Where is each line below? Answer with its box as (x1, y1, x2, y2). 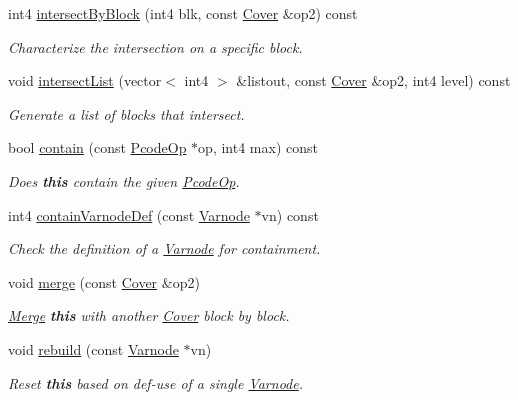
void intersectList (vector (8, 70, 162, 91)
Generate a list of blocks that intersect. (8, 103, 245, 124)
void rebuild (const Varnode (8, 338, 179, 359)
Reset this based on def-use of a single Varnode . (8, 372, 303, 393)
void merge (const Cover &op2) (8, 271, 200, 292)
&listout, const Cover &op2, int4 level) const (236, 70, 511, 91)
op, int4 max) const (198, 137, 318, 158)
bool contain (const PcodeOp (8, 137, 187, 158)
